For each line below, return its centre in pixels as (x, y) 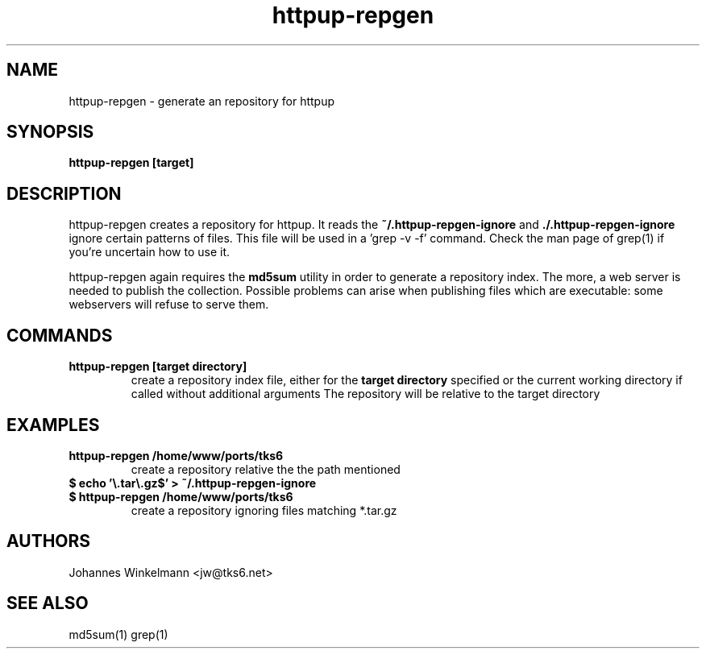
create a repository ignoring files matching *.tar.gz (264, 510)
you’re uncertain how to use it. (150, 252)
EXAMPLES (53, 425)
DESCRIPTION (64, 193)
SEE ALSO (48, 603)
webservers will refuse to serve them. (169, 305)
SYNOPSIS (50, 132)
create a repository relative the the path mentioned (266, 469)
